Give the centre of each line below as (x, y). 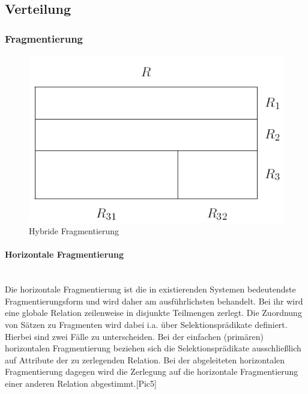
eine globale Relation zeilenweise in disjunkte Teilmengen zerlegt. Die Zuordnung (153, 313)
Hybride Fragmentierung (74, 231)
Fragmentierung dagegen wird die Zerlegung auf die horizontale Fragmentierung (152, 371)
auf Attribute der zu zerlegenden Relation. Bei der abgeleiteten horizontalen (145, 359)
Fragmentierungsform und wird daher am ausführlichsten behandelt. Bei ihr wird (154, 301)
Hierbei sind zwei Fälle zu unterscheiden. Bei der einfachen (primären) (134, 336)
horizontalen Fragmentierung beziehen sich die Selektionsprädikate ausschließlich (153, 348)
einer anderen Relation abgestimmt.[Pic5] (81, 383)
